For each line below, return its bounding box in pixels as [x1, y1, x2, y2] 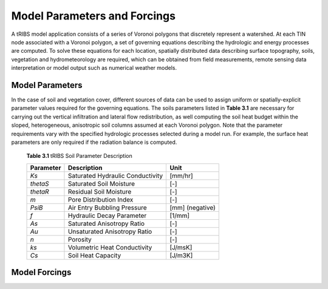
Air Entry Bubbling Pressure [67, 203, 147, 212]
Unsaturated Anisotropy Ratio [67, 227, 152, 236]
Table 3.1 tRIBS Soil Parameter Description [26, 152, 133, 160]
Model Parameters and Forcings [11, 9, 176, 22]
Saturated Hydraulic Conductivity [67, 171, 163, 180]
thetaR [30, 187, 49, 195]
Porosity [67, 235, 92, 243]
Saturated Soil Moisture [67, 179, 135, 188]
